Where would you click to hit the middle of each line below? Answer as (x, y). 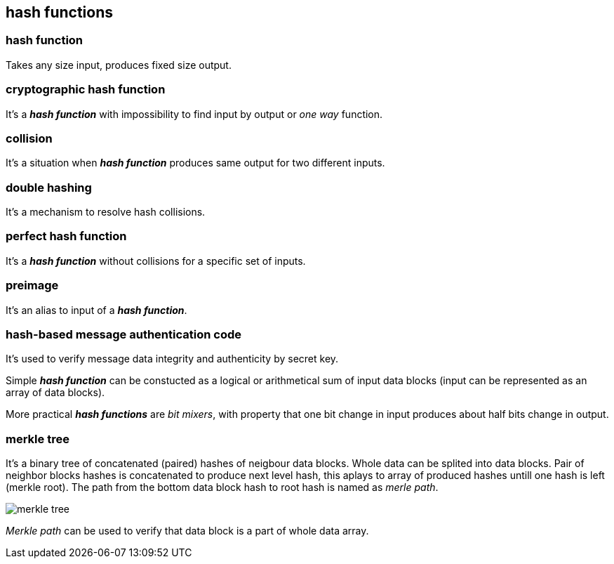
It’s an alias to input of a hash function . (96, 310)
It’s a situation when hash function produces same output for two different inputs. (195, 163)
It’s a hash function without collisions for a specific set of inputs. (156, 261)
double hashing (49, 187)
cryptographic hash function (86, 90)
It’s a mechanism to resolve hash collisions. (106, 212)
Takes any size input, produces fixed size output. (119, 65)
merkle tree (38, 439)
